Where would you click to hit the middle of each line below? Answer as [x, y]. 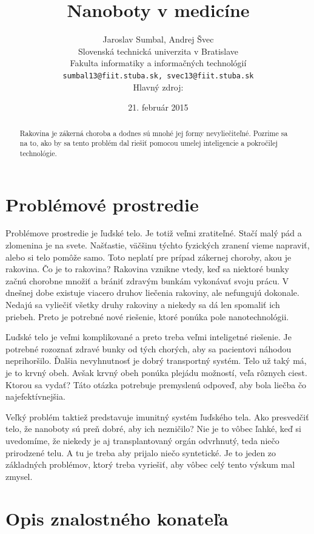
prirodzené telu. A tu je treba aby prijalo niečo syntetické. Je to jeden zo [141, 452]
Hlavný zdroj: [158, 87]
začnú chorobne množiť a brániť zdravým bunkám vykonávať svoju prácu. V [147, 280]
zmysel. [19, 476]
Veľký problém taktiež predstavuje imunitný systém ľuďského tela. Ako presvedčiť [157, 416]
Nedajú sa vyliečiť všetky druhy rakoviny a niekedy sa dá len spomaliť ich [143, 305]
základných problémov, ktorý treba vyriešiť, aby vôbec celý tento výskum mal [150, 464]
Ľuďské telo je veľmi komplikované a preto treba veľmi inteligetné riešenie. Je [149, 337]
